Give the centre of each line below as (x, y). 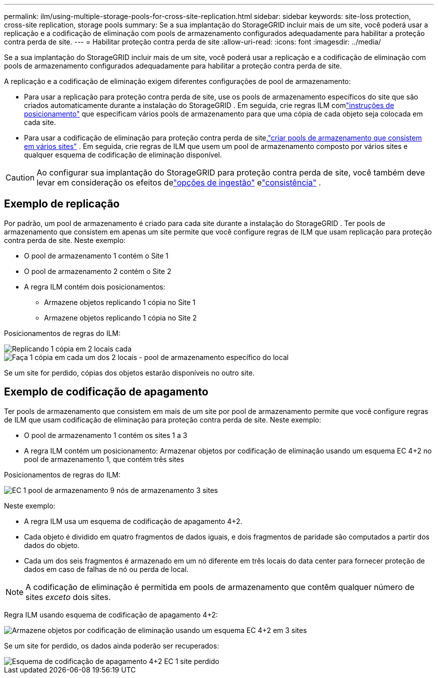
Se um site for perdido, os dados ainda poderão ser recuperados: (111, 645)
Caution (20, 177)
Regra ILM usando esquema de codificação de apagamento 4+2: (111, 614)
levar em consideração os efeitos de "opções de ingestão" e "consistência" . (179, 182)
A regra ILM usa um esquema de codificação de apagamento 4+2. (133, 521)
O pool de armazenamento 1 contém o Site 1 (96, 255)
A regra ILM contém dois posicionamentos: (95, 286)
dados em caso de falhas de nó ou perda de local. (106, 569)
